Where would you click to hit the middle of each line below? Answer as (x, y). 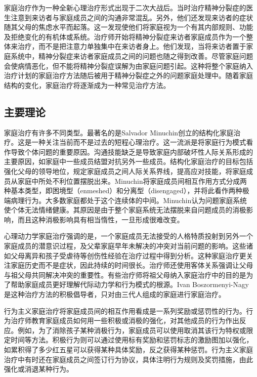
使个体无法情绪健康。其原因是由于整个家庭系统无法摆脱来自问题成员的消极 (125, 210)
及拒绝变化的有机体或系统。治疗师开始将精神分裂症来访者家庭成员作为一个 (125, 36)
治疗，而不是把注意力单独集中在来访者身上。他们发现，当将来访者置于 (132, 46)
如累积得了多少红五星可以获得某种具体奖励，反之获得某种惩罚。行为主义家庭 (128, 350)
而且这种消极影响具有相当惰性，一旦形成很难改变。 (101, 219)
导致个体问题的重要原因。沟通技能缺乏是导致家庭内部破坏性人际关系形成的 (132, 151)
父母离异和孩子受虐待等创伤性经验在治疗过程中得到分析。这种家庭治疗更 (128, 255)
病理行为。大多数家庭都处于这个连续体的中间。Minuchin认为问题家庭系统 (129, 200)
